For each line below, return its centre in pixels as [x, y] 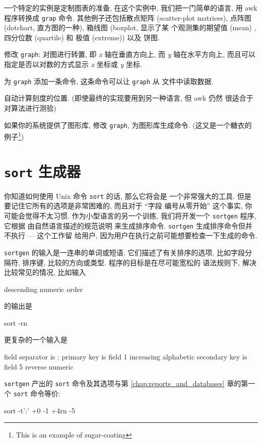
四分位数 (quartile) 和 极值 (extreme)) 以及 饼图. [82, 37]
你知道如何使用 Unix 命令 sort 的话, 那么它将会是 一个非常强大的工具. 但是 [128, 196]
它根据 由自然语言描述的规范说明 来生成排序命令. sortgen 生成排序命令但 [125, 225]
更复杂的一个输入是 [36, 340]
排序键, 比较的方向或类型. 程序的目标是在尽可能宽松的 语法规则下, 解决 [139, 262]
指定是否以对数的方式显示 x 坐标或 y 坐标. [73, 64]
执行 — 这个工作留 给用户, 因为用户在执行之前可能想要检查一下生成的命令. [134, 235]
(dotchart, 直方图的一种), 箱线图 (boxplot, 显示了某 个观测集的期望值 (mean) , [130, 27]
